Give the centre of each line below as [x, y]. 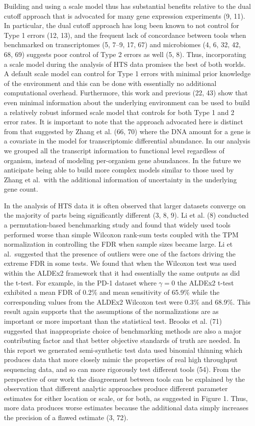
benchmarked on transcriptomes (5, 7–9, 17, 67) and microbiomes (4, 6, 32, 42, [122, 44]
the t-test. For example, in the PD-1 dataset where [80, 282]
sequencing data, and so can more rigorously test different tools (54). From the [122, 369]
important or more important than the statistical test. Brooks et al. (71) [113, 321]
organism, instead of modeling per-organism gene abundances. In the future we [123, 160]
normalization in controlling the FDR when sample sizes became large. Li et [118, 244]
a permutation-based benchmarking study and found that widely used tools [117, 225]
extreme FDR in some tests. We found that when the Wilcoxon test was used [120, 263]
